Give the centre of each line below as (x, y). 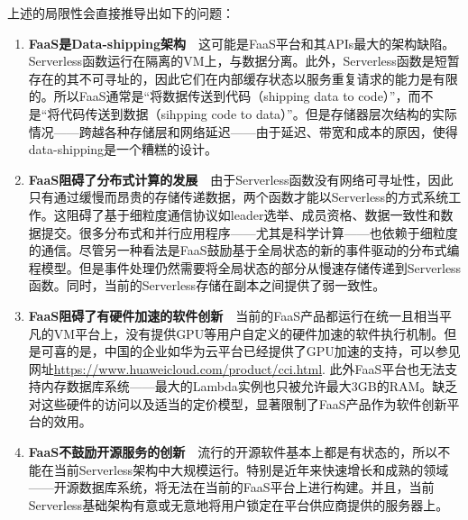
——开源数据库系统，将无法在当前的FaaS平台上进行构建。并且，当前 (231, 487)
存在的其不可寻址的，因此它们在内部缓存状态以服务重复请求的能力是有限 (243, 78)
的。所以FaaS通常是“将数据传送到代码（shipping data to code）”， (218, 96)
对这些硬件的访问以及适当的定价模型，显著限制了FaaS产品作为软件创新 (238, 403)
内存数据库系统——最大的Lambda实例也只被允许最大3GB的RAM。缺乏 (249, 386)
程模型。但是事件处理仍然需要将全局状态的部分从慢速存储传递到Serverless (245, 267)
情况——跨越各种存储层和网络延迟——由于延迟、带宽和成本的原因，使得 (243, 131)
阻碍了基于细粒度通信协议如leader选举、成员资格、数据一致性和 (253, 214)
